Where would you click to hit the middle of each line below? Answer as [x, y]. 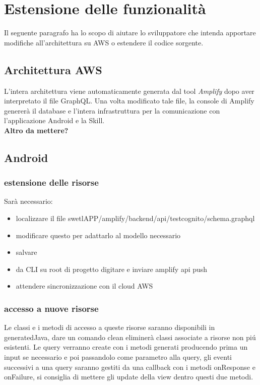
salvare [26, 252]
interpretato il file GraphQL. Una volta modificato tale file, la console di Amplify [129, 101]
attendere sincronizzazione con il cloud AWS [84, 286]
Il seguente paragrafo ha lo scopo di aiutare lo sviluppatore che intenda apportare [130, 33]
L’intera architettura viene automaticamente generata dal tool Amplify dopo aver [129, 91]
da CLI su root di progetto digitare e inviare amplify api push [112, 269]
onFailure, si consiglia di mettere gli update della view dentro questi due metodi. [129, 377]
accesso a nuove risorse [51, 308]
